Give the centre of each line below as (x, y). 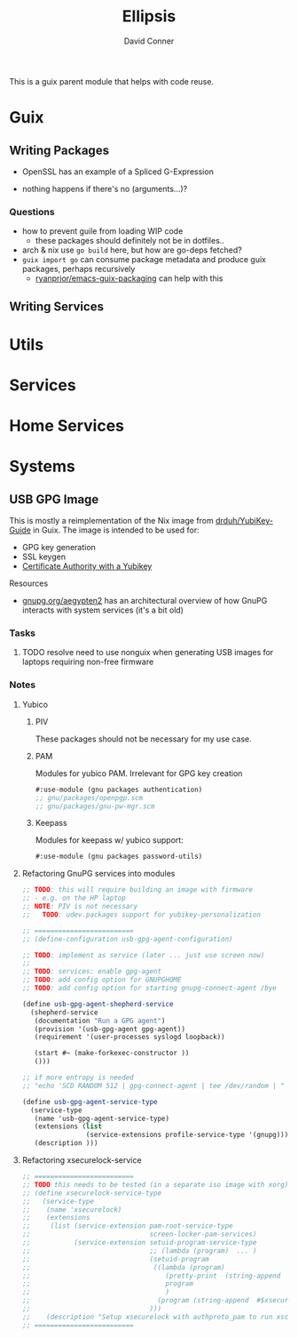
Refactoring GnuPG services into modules (98, 874)
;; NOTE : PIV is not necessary (80, 907)
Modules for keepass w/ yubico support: (109, 840)
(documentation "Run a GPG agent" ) (100, 1021)
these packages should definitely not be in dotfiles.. (129, 241)
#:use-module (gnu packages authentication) (119, 789)
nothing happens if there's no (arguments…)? (105, 188)
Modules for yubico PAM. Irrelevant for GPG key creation (139, 773)
